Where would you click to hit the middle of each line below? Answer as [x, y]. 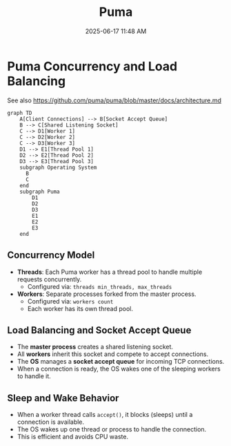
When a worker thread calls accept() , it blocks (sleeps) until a [105, 415]
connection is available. [51, 422]
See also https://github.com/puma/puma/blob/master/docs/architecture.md [114, 100]
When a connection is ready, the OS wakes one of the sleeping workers [119, 369]
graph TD [20, 113]
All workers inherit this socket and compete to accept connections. [113, 354]
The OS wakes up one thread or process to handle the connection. [112, 429]
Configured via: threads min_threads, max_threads [100, 286]
